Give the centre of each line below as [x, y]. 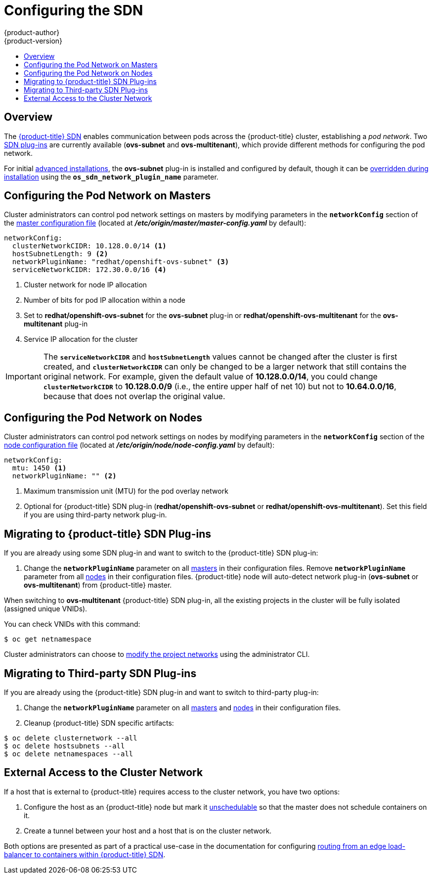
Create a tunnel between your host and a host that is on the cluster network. [148, 831]
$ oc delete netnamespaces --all [69, 754]
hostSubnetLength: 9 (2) [60, 254]
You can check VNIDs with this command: [72, 624]
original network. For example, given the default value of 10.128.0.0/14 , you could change [210, 377]
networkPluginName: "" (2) [64, 476]
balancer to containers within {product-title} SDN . [85, 854]
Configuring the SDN [74, 10]
